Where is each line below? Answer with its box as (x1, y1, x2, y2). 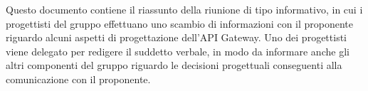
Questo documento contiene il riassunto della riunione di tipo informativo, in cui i (6, 2, 363, 16)
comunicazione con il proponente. (6, 71, 151, 86)
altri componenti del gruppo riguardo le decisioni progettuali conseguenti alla (6, 58, 342, 73)
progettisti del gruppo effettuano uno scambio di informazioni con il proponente (6, 16, 354, 31)
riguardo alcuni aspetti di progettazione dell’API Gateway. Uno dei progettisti (6, 30, 347, 45)
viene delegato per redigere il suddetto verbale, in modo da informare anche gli (6, 43, 349, 58)
